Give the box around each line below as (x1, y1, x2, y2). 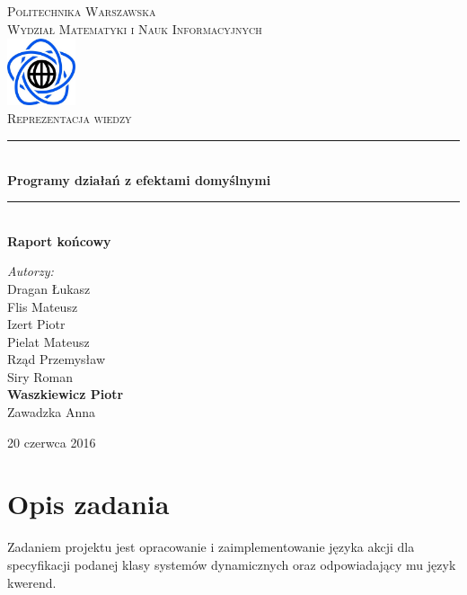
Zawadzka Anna (7, 403, 95, 422)
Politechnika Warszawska (7, 2, 156, 20)
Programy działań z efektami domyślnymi (7, 170, 271, 189)
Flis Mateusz (7, 297, 78, 315)
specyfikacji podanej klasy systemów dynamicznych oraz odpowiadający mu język (7, 555, 456, 573)
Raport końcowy (7, 231, 111, 250)
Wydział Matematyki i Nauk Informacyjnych (7, 19, 262, 38)
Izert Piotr (7, 315, 66, 333)
